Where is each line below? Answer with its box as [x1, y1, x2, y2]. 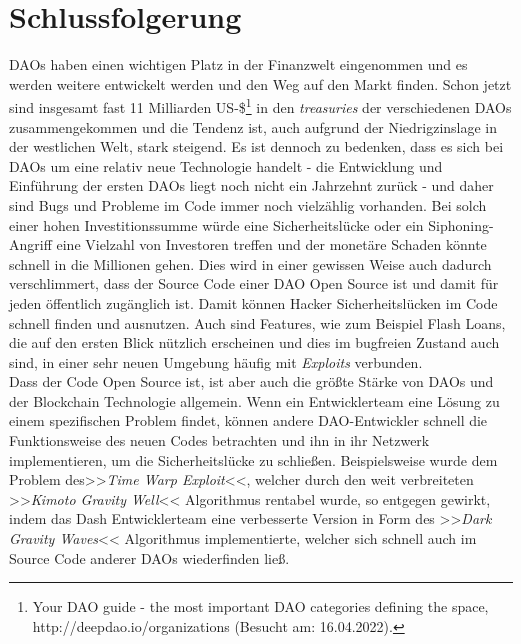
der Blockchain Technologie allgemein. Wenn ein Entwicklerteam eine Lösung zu [9, 390, 500, 411]
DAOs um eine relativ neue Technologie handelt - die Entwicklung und [9, 155, 443, 176]
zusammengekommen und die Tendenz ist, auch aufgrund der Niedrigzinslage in [9, 116, 498, 137]
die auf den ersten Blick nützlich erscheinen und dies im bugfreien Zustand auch [9, 332, 500, 353]
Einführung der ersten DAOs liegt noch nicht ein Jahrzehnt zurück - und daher [9, 175, 494, 196]
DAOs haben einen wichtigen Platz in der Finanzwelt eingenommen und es [9, 54, 468, 75]
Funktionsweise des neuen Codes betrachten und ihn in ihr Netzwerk [9, 430, 430, 451]
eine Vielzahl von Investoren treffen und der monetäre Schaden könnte [56, 234, 487, 255]
